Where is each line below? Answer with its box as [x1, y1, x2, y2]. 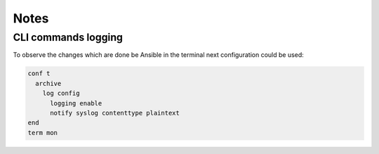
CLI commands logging [13, 31, 123, 44]
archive [35, 79, 62, 87]
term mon [27, 129, 58, 136]
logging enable [50, 99, 102, 107]
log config [42, 89, 80, 98]
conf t [27, 70, 51, 77]
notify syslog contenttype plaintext [50, 109, 180, 117]
